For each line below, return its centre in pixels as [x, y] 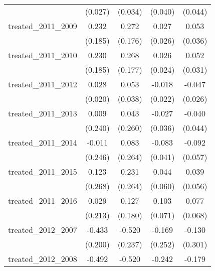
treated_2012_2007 [43, 230]
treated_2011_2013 [43, 113]
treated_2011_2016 [43, 200]
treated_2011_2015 [43, 171]
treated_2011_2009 [43, 26]
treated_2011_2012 [43, 84]
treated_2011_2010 [43, 55]
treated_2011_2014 [43, 142]
